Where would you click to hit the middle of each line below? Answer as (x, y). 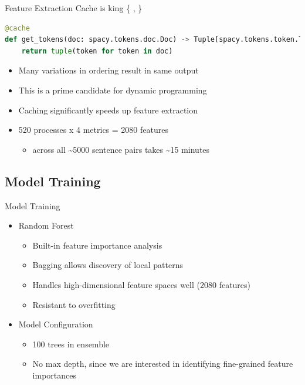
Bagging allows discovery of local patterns (108, 265)
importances (54, 375)
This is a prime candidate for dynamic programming (113, 90)
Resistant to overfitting (74, 304)
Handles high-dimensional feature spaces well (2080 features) (142, 284)
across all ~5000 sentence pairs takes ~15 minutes (121, 149)
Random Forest (46, 225)
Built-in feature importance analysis (97, 245)
